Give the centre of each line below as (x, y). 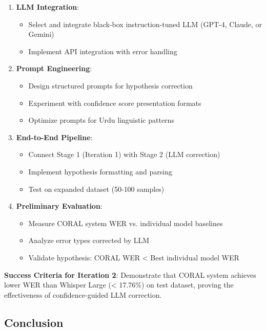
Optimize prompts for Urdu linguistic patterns (101, 120)
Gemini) (41, 34)
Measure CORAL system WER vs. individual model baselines (126, 223)
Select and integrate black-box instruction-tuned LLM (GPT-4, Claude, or (145, 24)
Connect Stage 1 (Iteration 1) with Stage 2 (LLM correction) (124, 154)
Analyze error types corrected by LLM (89, 240)
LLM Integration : (48, 7)
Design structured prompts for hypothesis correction (110, 85)
